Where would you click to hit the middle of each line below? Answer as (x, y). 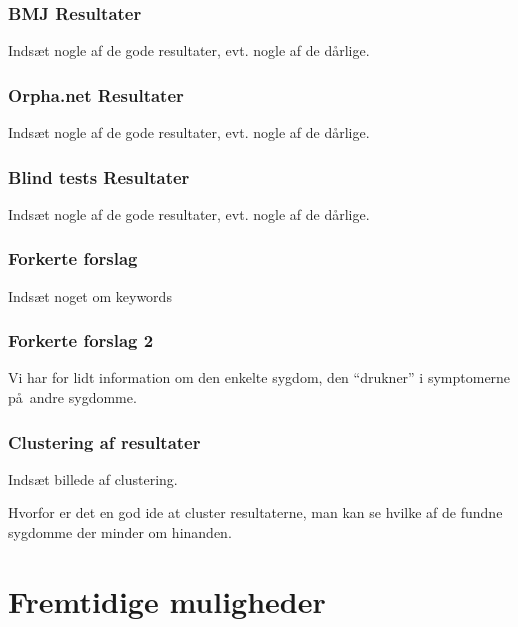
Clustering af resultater (104, 441)
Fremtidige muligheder (167, 600)
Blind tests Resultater (99, 176)
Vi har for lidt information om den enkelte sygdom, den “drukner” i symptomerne (259, 377)
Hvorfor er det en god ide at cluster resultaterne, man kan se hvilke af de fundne (255, 512)
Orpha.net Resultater (96, 94)
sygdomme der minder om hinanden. (120, 532)
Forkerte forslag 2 (81, 340)
